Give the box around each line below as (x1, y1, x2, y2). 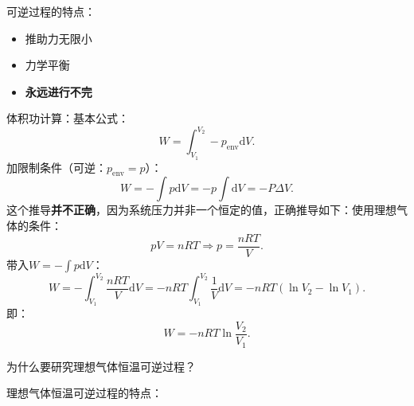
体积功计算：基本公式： (6, 110, 129, 127)
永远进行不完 (25, 83, 92, 100)
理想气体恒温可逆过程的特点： (6, 385, 162, 401)
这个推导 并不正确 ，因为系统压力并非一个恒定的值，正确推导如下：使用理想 (6, 201, 396, 218)
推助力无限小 (25, 29, 92, 46)
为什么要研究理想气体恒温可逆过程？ (6, 357, 196, 374)
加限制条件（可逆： (6, 158, 107, 175)
